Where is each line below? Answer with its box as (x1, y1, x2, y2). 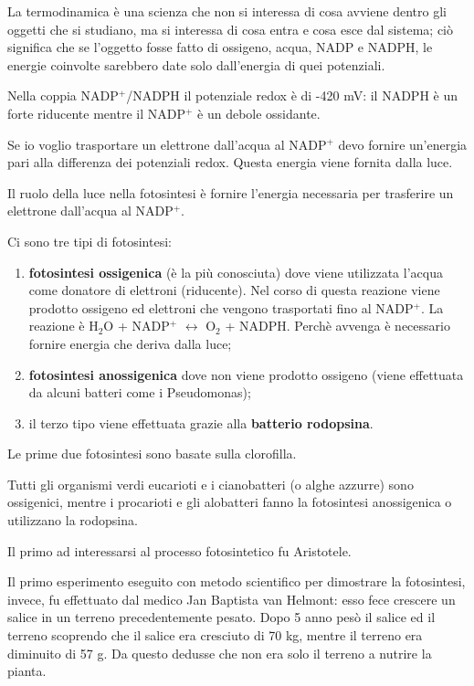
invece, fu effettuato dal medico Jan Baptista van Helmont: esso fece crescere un (7, 589, 456, 608)
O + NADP (103, 316, 170, 335)
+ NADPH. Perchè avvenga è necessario (225, 316, 450, 335)
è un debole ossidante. (197, 103, 321, 122)
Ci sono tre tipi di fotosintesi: (7, 231, 172, 250)
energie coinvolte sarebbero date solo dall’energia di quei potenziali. (7, 55, 385, 74)
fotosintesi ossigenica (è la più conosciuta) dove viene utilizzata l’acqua (28, 262, 443, 281)
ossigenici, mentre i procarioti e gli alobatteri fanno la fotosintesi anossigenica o (7, 492, 452, 512)
